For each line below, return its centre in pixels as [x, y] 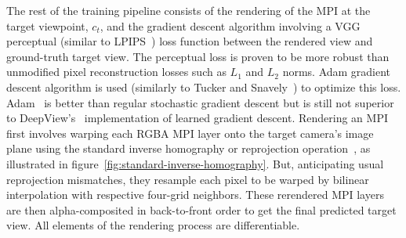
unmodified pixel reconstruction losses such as [116, 72]
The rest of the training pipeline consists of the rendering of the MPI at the [188, 10]
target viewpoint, [47, 25]
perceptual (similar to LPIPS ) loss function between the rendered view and [190, 41]
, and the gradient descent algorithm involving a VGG [230, 25]
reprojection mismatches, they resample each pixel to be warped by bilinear [188, 179]
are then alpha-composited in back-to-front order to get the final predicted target [201, 209]
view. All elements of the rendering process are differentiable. [153, 225]
